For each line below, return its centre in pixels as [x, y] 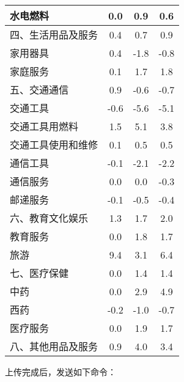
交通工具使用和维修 [54, 145]
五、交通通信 [39, 90]
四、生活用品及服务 [54, 35]
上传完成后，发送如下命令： [61, 372]
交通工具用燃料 [44, 126]
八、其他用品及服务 [54, 346]
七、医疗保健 [39, 273]
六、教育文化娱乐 [49, 218]
